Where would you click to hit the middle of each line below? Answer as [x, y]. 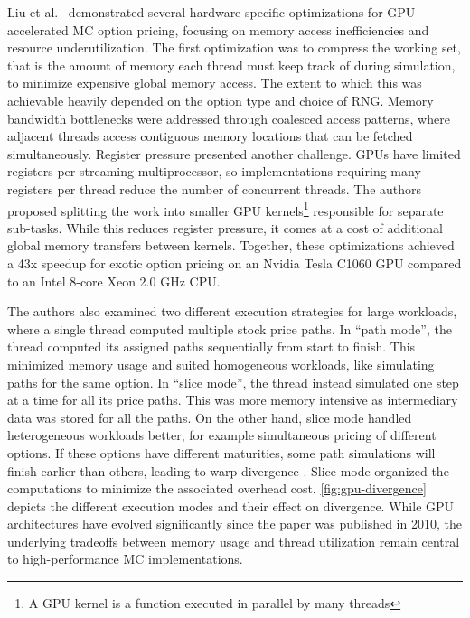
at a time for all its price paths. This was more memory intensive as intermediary [233, 400]
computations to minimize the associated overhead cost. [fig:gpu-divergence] [217, 488]
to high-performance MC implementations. [125, 559]
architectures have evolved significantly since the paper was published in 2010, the [235, 524]
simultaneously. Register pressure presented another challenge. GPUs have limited [234, 153]
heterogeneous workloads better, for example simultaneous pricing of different [222, 435]
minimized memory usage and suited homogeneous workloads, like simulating [221, 364]
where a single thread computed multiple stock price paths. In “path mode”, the [230, 328]
